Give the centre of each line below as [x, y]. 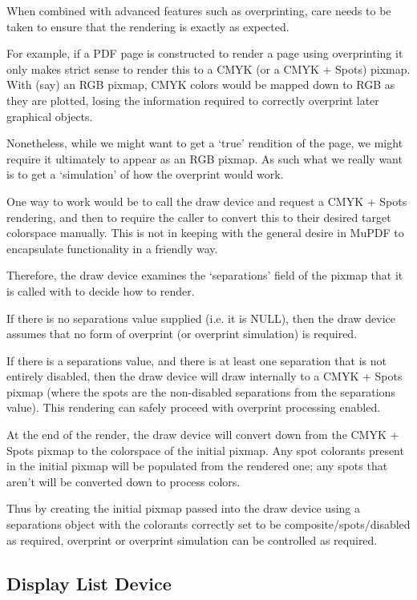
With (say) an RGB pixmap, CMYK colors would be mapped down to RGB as [201, 85]
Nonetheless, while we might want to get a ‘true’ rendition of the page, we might [205, 143]
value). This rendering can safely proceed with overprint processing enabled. [194, 407]
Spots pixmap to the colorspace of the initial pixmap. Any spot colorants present [205, 450]
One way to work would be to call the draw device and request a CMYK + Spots [207, 201]
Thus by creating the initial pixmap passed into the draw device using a [183, 508]
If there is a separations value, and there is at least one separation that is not [196, 360]
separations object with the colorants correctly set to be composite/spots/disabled [208, 524]
